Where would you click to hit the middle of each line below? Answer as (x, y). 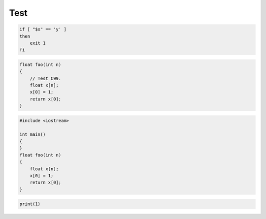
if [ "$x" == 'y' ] (43, 29)
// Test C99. (46, 78)
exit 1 (38, 43)
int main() (33, 134)
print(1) (30, 204)
